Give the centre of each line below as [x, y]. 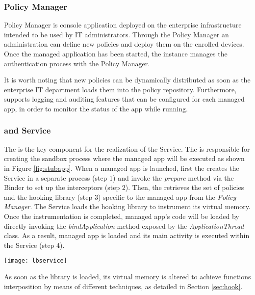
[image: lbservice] [36, 261]
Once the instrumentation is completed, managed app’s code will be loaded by [122, 216]
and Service [27, 130]
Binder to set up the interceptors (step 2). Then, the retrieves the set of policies [124, 187]
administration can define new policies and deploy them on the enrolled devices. [124, 44]
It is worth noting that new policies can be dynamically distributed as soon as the [127, 80]
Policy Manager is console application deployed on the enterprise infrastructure [123, 25]
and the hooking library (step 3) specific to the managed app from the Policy [120, 197]
